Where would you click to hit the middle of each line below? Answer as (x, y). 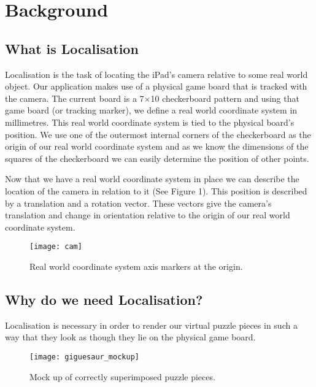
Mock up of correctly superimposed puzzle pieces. (122, 376)
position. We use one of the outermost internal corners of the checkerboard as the (158, 134)
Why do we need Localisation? (104, 299)
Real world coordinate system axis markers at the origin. (136, 266)
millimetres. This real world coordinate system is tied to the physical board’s (150, 122)
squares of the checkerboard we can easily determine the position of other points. (157, 158)
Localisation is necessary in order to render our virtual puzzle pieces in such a (151, 325)
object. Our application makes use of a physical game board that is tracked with (156, 86)
